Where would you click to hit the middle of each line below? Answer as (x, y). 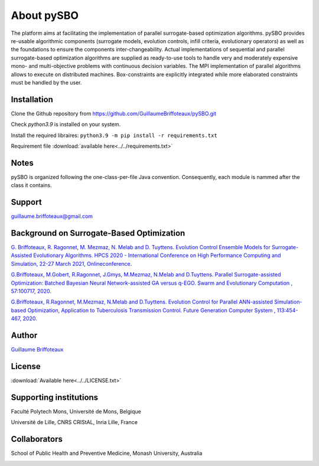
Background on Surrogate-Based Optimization (98, 233)
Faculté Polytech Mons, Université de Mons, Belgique (76, 411)
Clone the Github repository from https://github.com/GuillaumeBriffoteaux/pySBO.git (114, 113)
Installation (32, 100)
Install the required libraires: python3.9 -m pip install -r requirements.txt (114, 135)
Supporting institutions (55, 397)
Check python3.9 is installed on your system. (66, 125)
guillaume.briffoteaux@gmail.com (52, 216)
